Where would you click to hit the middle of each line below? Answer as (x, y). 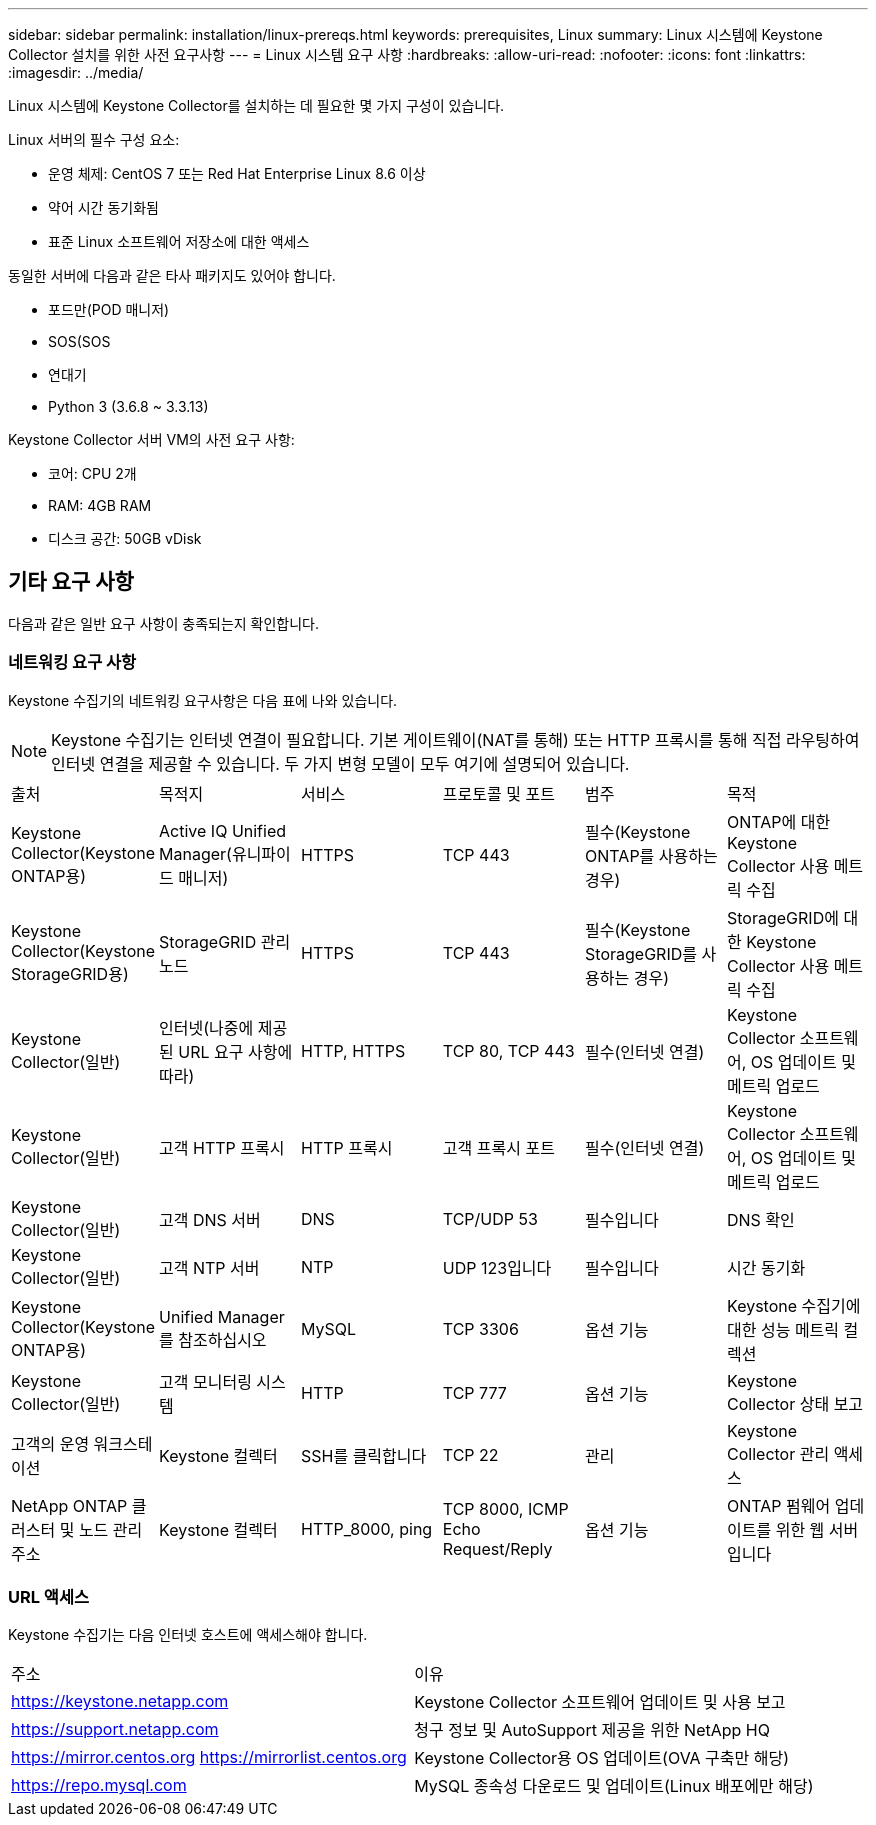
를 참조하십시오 (213, 1339)
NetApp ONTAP (69, 1505)
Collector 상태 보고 (795, 1403)
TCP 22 (470, 1454)
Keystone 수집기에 (794, 1305)
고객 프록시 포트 (498, 1147)
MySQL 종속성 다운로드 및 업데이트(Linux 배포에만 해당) (614, 1786)
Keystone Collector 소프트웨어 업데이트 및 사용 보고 (600, 1702)
